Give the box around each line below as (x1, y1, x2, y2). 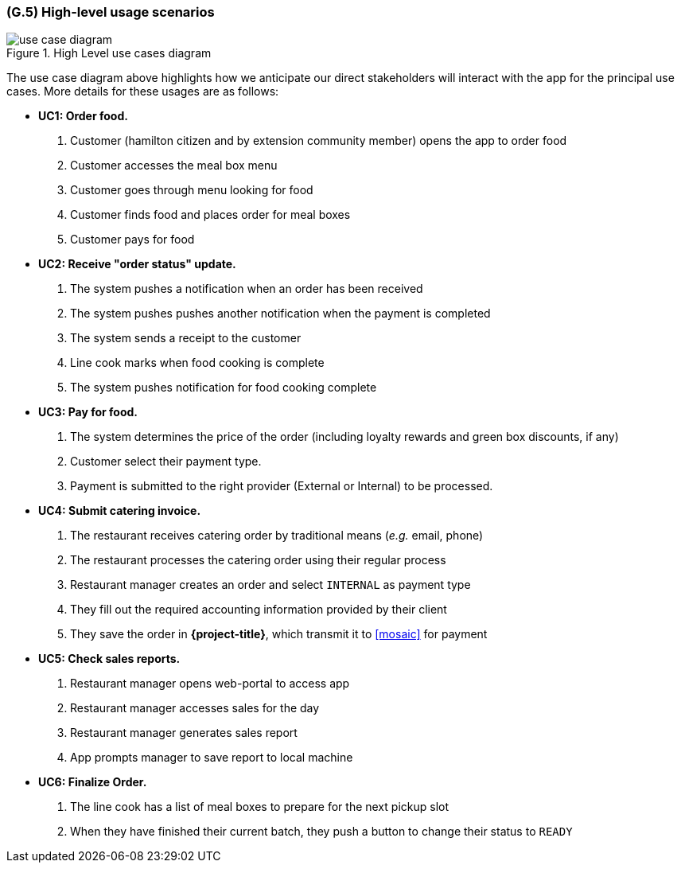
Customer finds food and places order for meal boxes (70, 208, 351, 222)
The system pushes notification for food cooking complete (70, 380, 377, 395)
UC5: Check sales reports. (38, 652, 181, 666)
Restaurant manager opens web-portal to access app (70, 676, 350, 691)
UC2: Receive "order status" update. (38, 257, 236, 271)
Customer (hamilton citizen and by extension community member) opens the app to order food (70, 134, 567, 148)
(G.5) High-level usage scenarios (6, 4, 215, 20)
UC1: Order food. (38, 109, 128, 123)
